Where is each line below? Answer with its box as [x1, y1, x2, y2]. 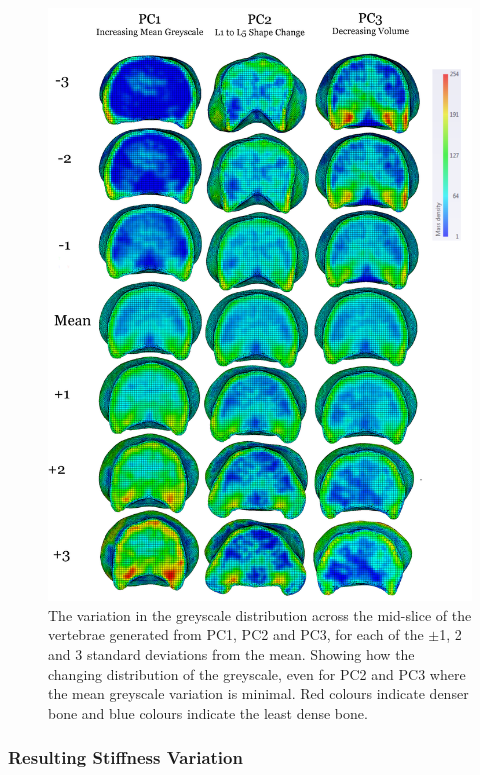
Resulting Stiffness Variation [8, 745, 243, 770]
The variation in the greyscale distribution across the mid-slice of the [48, 604, 472, 625]
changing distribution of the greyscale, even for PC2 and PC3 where [48, 663, 466, 684]
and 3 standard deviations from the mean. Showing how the [48, 643, 415, 664]
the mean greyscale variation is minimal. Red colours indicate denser [48, 683, 469, 704]
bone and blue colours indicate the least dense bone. [48, 702, 368, 723]
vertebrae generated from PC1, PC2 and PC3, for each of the [48, 624, 424, 645]
